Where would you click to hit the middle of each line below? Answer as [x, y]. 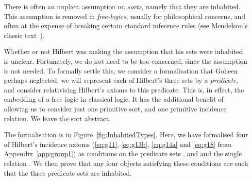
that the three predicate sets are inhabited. [68, 172]
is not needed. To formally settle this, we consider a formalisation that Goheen [121, 70]
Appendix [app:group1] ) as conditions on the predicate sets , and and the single [123, 154]
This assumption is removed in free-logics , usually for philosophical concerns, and [125, 16]
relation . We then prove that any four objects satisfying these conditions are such [126, 163]
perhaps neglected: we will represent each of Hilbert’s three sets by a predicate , [121, 80]
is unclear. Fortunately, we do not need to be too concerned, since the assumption [126, 61]
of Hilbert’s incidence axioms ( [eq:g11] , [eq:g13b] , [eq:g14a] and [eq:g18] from [118, 144]
